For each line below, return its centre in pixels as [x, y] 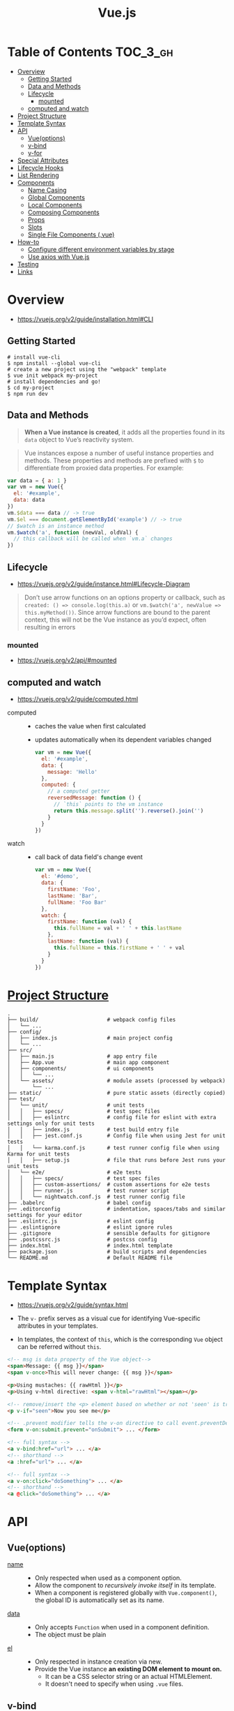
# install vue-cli [34, 357]
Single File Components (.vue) [71, 234]
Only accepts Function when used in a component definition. [122, 1627]
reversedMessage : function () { [94, 798]
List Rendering [38, 175]
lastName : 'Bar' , [73, 896]
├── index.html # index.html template [90, 1246]
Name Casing [47, 190]
